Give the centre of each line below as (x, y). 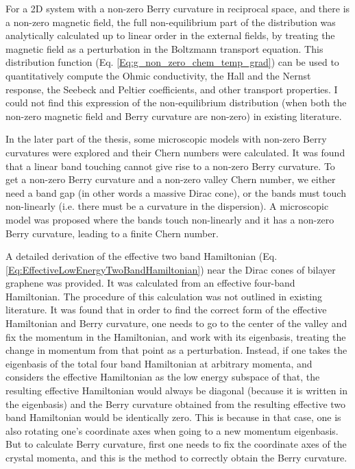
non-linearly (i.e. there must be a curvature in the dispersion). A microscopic (167, 206)
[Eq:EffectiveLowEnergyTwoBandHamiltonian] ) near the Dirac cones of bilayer (171, 269)
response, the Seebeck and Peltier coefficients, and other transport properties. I (172, 89)
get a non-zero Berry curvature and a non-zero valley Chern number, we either (171, 179)
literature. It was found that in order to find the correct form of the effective (166, 310)
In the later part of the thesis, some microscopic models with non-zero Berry (166, 139)
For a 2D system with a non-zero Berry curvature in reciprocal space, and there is (178, 8)
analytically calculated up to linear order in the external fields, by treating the (170, 35)
